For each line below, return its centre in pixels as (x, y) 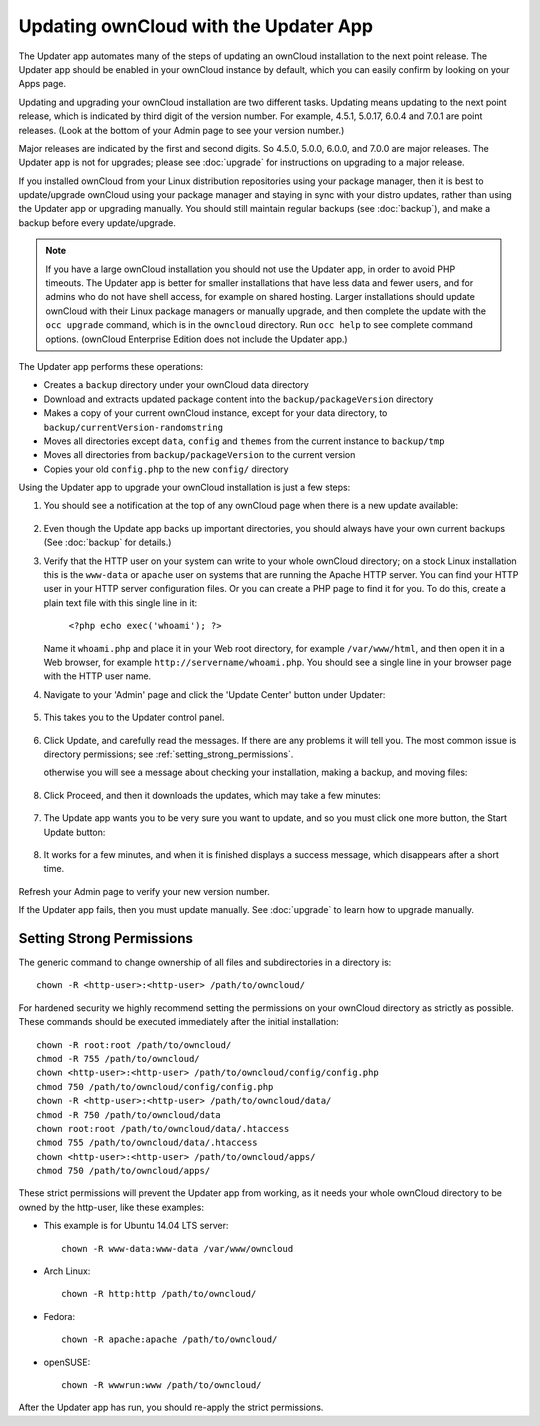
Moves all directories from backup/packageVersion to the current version (199, 455)
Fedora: (59, 1316)
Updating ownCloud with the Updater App (196, 26)
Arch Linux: (67, 1271)
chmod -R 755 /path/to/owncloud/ (118, 1058)
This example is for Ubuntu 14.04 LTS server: (136, 1226)
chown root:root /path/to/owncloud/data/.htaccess (163, 1128)
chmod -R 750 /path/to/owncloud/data (129, 1114)
